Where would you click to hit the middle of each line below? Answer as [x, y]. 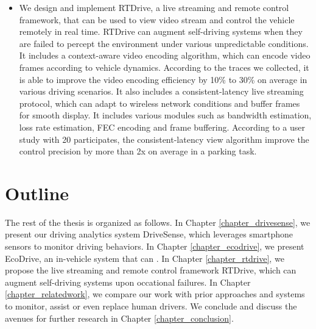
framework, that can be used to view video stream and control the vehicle [157, 19]
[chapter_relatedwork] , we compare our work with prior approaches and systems [155, 294]
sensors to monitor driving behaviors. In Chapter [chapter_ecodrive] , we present [155, 246]
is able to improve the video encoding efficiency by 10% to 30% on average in [163, 79]
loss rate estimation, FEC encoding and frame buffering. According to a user [162, 127]
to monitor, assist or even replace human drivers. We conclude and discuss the [151, 306]
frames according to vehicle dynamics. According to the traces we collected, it [164, 67]
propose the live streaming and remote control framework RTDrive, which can [151, 270]
